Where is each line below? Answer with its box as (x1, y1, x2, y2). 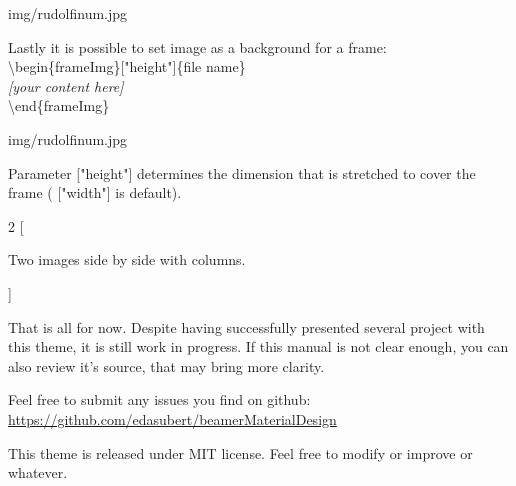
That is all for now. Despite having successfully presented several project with (8, 316, 485, 337)
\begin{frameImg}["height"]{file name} (8, 56, 246, 77)
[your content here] (8, 75, 124, 96)
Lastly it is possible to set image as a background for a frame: (8, 36, 387, 57)
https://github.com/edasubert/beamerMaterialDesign (8, 408, 337, 429)
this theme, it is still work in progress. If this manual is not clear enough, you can (8, 336, 509, 357)
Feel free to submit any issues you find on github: (8, 389, 311, 410)
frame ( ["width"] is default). (8, 182, 182, 203)
